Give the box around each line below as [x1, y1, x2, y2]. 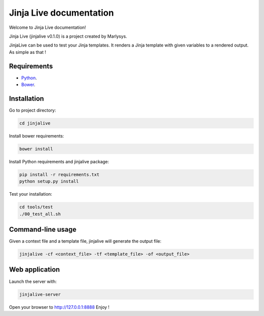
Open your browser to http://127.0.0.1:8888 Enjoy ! [9, 304, 110, 310]
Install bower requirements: [9, 133, 65, 139]
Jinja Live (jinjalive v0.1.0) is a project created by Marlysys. [9, 33, 127, 39]
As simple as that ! [9, 49, 46, 55]
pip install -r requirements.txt [19, 172, 100, 177]
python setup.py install [19, 179, 79, 184]
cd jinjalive [19, 120, 51, 126]
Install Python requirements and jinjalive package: [9, 158, 110, 164]
